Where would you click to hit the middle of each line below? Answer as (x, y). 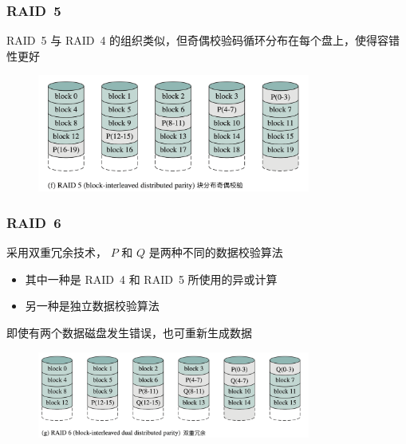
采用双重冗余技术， (57, 252)
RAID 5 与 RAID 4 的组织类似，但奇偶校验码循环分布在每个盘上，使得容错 (203, 40)
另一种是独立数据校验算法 (92, 306)
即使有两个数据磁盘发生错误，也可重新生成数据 (129, 333)
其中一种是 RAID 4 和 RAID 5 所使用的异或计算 (151, 279)
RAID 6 (34, 222)
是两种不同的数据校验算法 (216, 252)
